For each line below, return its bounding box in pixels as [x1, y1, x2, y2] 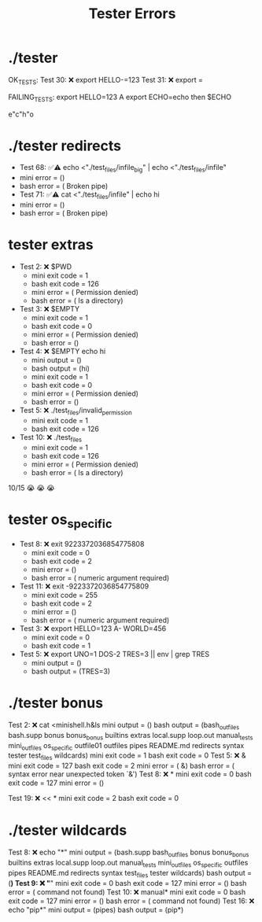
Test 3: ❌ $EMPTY [19, 304, 80, 313]
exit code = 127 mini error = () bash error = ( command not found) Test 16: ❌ [8, 896, 255, 905]
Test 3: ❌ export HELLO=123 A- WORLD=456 [19, 624, 167, 633]
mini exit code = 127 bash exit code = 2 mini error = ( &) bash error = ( [8, 761, 234, 771]
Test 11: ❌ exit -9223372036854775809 [19, 581, 149, 591]
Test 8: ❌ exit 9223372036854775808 [19, 540, 145, 549]
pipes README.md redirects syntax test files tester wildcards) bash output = [8, 868, 252, 880]
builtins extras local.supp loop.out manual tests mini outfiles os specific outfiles [8, 857, 249, 869]
